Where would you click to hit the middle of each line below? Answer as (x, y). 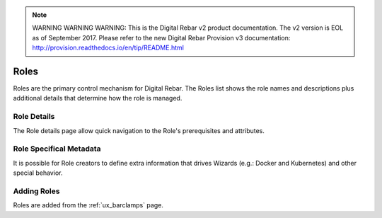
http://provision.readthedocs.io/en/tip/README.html (108, 48)
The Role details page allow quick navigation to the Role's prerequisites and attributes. (139, 130)
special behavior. (38, 173)
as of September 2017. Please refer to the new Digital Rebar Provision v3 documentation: (161, 38)
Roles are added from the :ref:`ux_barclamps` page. (88, 205)
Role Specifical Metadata (57, 149)
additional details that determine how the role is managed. (98, 98)
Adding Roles (36, 191)
